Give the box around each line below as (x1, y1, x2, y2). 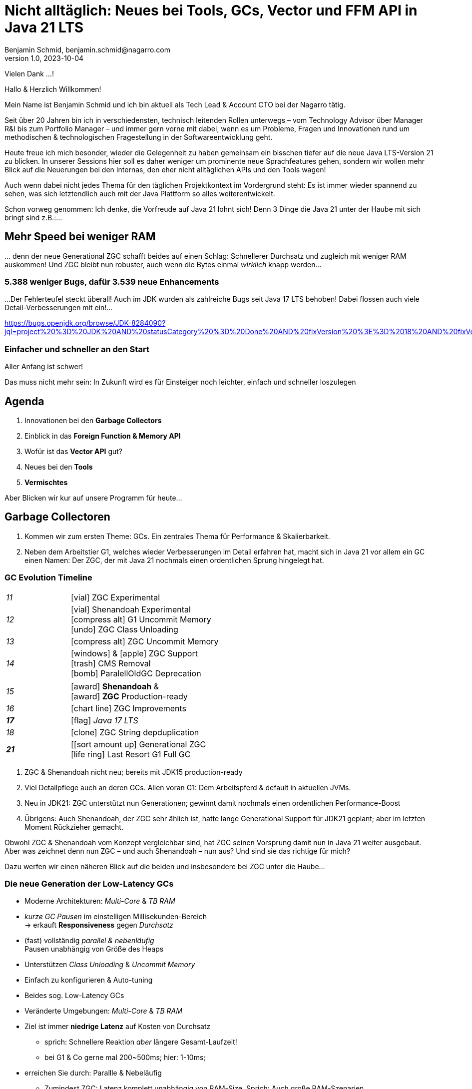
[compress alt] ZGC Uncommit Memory (70, 636, 219, 646)
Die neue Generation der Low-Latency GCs (4, 878, 174, 889)
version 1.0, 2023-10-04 (4, 53, 84, 62)
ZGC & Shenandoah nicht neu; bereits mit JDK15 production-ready (24, 767, 243, 776)
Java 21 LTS (4, 19, 84, 36)
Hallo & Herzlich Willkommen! (4, 84, 101, 93)
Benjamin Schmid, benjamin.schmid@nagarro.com (4, 45, 170, 54)
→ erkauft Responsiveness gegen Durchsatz (24, 921, 173, 930)
